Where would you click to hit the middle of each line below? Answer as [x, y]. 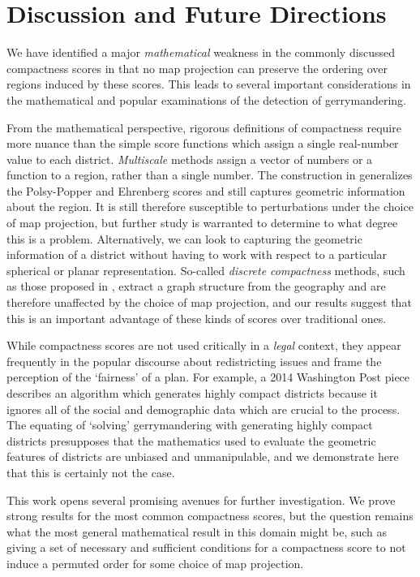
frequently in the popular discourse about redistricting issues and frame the [194, 361]
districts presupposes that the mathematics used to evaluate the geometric [191, 440]
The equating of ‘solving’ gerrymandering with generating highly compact [190, 425]
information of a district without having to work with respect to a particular [197, 254]
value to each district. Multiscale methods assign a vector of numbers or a [190, 159]
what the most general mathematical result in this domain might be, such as [197, 531]
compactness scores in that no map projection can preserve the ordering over [197, 68]
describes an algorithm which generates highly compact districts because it [192, 393]
